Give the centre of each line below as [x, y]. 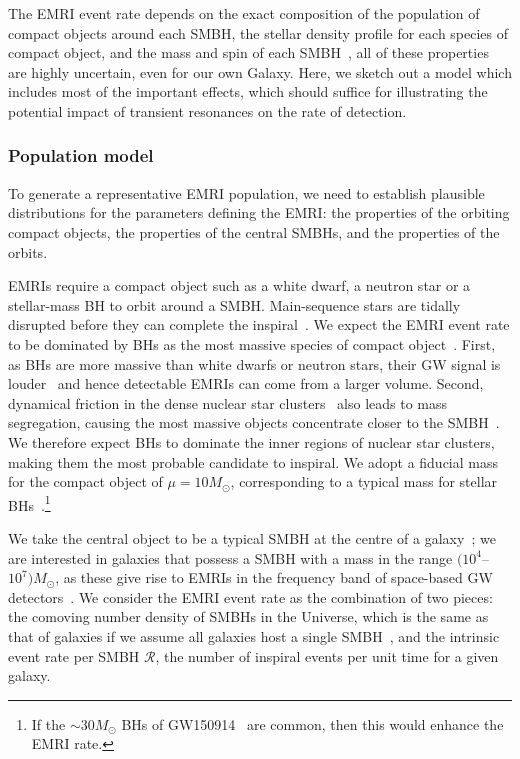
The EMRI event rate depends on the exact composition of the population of [244, 13]
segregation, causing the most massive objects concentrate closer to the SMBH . [254, 422]
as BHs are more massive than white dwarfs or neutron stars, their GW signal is [254, 363]
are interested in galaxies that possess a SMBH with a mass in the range [230, 557]
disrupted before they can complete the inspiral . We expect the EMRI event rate [259, 324]
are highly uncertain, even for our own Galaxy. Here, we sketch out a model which [260, 71]
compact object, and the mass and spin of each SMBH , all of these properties [248, 52]
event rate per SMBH [74, 655]
